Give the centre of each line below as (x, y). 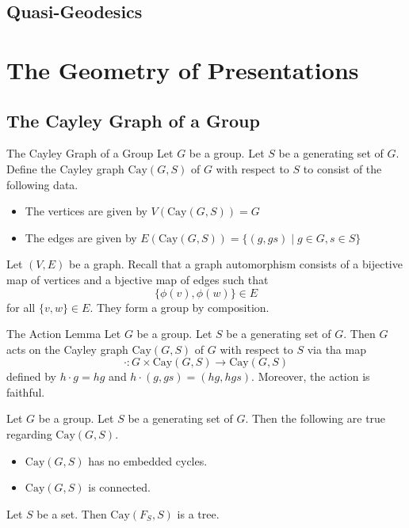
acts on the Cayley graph (67, 349)
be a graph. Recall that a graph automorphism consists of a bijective (235, 264)
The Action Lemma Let (64, 334)
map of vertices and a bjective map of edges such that (138, 279)
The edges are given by (81, 237)
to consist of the (342, 168)
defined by (32, 376)
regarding (29, 434)
